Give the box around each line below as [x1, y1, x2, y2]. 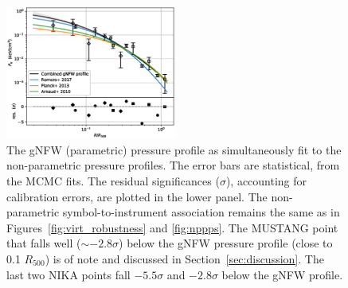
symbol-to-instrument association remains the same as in [62, 204, 340, 220]
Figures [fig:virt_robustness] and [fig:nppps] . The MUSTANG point [6, 219, 338, 235]
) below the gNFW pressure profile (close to [119, 235, 333, 251]
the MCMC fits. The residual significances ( [6, 173, 220, 189]
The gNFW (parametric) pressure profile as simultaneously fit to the [6, 141, 342, 158]
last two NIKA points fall [6, 266, 131, 282]
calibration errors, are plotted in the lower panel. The [6, 188, 268, 204]
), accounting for [225, 173, 307, 189]
